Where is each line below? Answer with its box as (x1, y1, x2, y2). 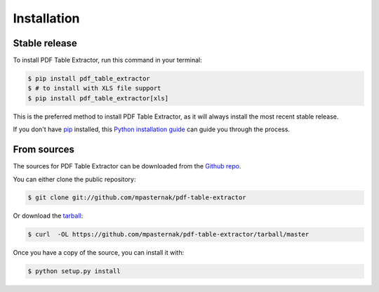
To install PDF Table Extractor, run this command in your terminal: (13, 56, 203, 65)
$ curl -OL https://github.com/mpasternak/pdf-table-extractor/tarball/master (27, 230, 310, 239)
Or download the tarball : (13, 211, 84, 220)
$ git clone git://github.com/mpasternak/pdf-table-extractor (27, 194, 246, 201)
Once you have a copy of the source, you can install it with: (13, 248, 185, 257)
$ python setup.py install (27, 267, 121, 275)
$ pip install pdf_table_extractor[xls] (27, 94, 168, 102)
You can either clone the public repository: (13, 175, 136, 183)
